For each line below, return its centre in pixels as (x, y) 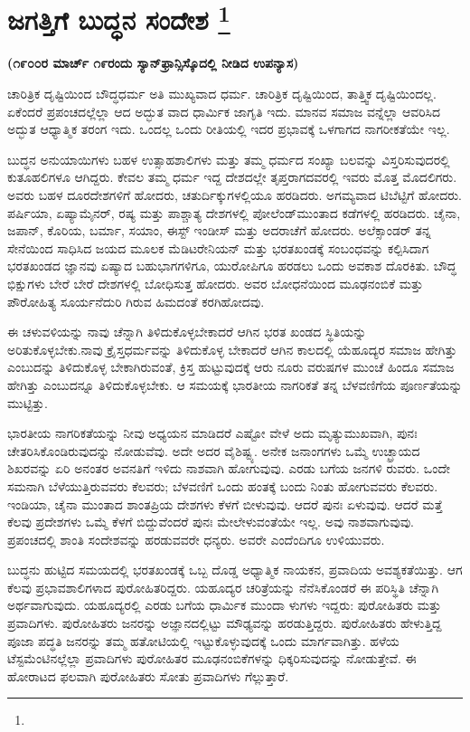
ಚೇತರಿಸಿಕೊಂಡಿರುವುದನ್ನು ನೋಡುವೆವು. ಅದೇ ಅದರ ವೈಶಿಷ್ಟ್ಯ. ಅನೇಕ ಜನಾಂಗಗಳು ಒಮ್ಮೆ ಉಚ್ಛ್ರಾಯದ (214, 450)
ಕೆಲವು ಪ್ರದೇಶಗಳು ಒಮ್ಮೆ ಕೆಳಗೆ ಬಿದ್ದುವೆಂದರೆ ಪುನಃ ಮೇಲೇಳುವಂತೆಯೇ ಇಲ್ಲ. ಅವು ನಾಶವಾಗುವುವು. (211, 522)
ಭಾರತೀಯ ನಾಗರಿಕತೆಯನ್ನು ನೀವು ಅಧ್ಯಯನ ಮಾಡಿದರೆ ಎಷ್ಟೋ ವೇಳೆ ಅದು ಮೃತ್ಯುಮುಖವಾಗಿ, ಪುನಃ (212, 433)
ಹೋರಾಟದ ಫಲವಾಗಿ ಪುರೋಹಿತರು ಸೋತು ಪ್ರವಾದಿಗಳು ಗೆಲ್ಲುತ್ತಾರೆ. (148, 675)
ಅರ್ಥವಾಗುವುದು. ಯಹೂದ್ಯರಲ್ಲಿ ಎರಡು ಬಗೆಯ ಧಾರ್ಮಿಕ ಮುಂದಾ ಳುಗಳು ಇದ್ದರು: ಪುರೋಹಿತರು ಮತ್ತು (225, 605)
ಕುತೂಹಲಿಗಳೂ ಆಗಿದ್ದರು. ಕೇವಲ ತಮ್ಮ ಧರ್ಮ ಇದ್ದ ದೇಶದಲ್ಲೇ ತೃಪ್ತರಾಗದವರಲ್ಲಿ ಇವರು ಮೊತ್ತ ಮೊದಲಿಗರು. (232, 177)
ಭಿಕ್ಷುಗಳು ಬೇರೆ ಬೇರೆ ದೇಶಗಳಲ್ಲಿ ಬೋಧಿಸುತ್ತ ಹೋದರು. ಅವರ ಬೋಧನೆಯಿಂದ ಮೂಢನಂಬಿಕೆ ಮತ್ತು (216, 283)
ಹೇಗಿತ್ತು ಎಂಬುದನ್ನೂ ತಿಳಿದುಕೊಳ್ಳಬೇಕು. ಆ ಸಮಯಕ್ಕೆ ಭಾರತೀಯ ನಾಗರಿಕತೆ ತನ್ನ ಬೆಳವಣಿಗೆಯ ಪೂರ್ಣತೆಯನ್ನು (235, 384)
